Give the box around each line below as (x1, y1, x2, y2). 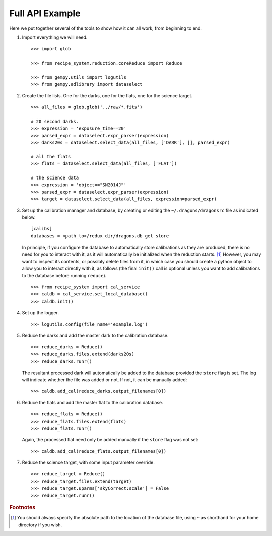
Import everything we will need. (22, 34, 88, 40)
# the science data (31, 174, 79, 181)
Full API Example (9, 8, 81, 19)
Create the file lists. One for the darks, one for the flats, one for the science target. (22, 92, 192, 98)
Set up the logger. (22, 310, 59, 316)
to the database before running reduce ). (22, 272, 107, 278)
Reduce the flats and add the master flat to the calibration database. (22, 399, 163, 405)
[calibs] (31, 226, 52, 232)
